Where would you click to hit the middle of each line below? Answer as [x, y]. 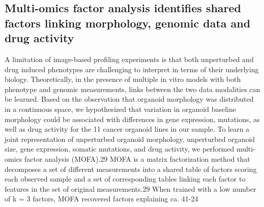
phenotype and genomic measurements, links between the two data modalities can [133, 89]
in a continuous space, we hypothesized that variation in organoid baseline [121, 109]
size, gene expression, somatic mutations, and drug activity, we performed [120, 149]
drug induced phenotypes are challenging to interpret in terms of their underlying [132, 69]
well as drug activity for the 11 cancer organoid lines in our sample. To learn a [127, 129]
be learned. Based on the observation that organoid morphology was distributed [129, 99]
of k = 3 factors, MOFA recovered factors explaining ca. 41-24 [101, 199]
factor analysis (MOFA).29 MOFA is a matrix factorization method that [137, 158]
